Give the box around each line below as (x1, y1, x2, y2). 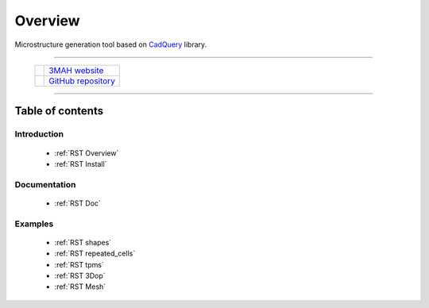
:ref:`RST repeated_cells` (54, 248, 136, 258)
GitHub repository (48, 75, 115, 87)
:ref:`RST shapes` (54, 237, 112, 247)
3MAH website (48, 64, 104, 75)
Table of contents (14, 104, 103, 118)
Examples (14, 218, 54, 229)
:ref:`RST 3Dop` (54, 271, 106, 280)
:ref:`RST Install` (54, 159, 107, 168)
